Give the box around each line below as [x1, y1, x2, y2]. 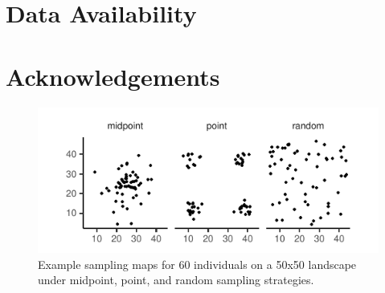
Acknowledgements [6, 59, 220, 92]
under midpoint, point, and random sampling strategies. [38, 271, 314, 288]
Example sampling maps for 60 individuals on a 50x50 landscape [38, 255, 357, 272]
